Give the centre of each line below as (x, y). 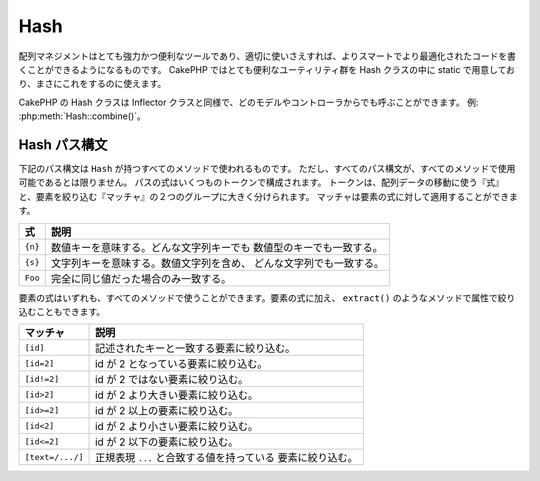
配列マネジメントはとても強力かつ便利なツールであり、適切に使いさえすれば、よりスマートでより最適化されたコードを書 (267, 56)
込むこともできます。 (62, 311)
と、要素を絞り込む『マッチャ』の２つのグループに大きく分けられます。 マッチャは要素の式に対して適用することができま (268, 196)
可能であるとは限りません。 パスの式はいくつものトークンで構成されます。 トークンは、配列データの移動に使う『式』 (261, 182)
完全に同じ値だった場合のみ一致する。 (141, 278)
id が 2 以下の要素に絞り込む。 (167, 442)
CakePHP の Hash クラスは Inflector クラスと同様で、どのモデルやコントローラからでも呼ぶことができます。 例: (248, 102)
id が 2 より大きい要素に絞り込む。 (177, 395)
